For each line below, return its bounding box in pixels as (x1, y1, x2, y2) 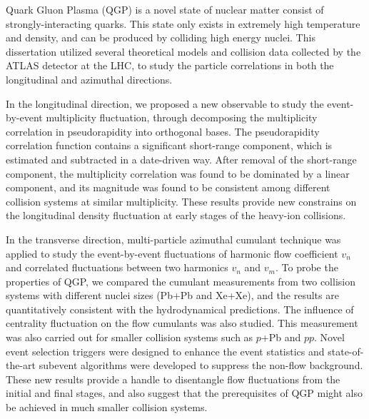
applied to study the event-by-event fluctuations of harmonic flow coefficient (6, 246, 338, 261)
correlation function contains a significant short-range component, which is (6, 138, 333, 153)
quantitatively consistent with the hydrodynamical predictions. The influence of (6, 301, 354, 316)
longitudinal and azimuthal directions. (6, 71, 173, 86)
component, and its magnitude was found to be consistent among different (6, 180, 330, 195)
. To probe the (276, 260, 338, 275)
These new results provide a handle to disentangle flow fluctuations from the (6, 371, 340, 386)
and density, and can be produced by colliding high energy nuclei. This (6, 30, 315, 45)
